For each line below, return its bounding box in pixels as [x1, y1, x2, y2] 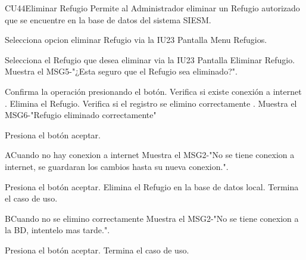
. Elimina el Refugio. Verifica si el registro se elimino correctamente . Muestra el [5, 97, 297, 109]
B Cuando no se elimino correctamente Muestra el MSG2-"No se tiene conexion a [5, 212, 299, 224]
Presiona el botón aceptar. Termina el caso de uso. [5, 243, 189, 256]
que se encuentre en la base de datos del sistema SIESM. [5, 13, 211, 26]
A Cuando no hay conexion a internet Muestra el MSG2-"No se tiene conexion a [5, 148, 295, 161]
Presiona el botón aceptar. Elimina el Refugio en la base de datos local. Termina [5, 180, 299, 193]
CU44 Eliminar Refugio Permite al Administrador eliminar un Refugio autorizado [5, 2, 300, 14]
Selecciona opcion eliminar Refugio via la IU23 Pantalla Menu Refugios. [5, 33, 267, 46]
